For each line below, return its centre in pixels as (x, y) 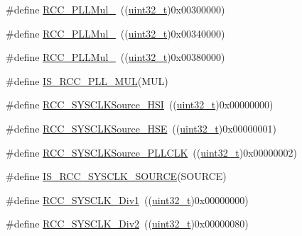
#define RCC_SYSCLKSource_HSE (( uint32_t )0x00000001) (141, 128)
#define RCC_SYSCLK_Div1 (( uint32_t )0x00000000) (127, 200)
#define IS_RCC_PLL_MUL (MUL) (87, 80)
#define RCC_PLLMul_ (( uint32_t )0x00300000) (115, 9)
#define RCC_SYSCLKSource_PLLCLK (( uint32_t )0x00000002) (151, 152)
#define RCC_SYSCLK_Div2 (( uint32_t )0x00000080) (127, 224)
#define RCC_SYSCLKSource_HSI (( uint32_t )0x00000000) (140, 105)
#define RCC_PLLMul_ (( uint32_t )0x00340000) (115, 33)
